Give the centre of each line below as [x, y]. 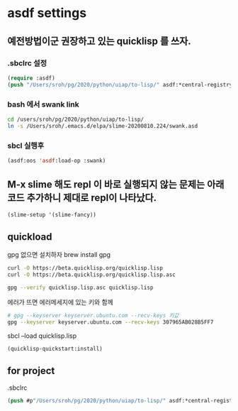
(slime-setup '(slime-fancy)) [52, 214]
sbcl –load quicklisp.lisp [42, 336]
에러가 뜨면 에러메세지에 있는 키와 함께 [60, 302]
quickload [30, 237]
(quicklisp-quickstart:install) [55, 349]
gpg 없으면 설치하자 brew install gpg [59, 255]
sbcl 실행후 [26, 146]
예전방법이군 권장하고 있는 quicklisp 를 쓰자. [99, 41]
